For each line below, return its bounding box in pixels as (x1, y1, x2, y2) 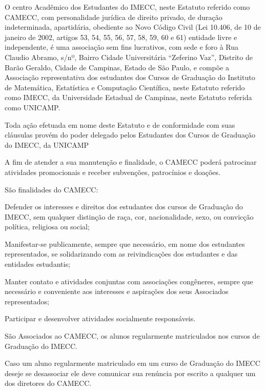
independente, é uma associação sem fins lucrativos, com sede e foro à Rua (5, 42, 239, 52)
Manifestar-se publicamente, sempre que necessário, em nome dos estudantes (5, 238, 245, 249)
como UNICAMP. (5, 102, 60, 112)
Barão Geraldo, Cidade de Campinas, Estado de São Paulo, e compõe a (5, 62, 230, 72)
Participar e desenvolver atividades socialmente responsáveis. (5, 313, 196, 324)
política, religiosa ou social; (5, 221, 90, 232)
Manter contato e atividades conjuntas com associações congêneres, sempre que (5, 276, 253, 286)
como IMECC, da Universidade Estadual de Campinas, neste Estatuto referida (5, 92, 252, 103)
